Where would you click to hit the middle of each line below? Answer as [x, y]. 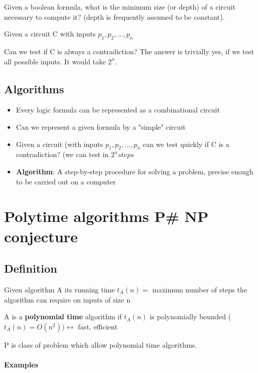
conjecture [41, 236]
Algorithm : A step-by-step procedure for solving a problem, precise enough [135, 171]
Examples [21, 364]
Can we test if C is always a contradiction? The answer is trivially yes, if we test [129, 51]
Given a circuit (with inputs [60, 144]
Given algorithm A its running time [60, 289]
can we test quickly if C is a [186, 144]
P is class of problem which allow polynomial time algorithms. [101, 344]
